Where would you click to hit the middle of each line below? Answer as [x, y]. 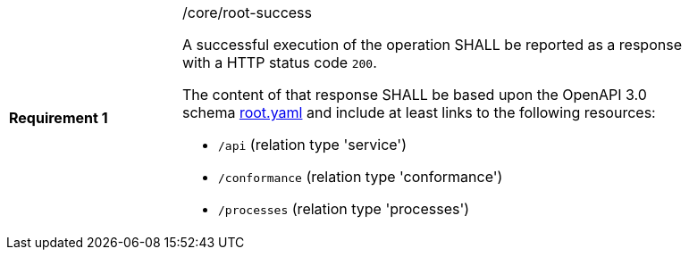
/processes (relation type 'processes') [344, 209]
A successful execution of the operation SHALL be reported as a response [432, 45]
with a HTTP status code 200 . [280, 62]
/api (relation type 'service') [312, 145]
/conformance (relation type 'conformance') [361, 177]
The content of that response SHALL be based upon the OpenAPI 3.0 [415, 95]
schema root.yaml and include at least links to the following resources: [419, 112]
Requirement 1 [59, 118]
